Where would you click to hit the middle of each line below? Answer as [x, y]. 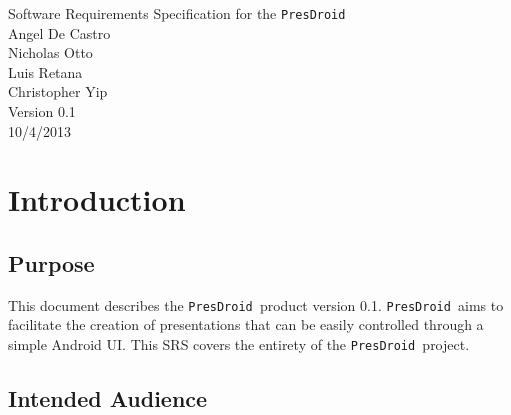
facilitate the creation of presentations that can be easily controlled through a [246, 324]
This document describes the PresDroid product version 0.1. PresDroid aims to [256, 304]
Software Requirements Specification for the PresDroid [177, 13]
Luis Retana [45, 71]
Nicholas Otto [50, 52]
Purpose [51, 262]
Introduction [97, 199]
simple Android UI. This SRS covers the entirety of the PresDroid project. [239, 344]
